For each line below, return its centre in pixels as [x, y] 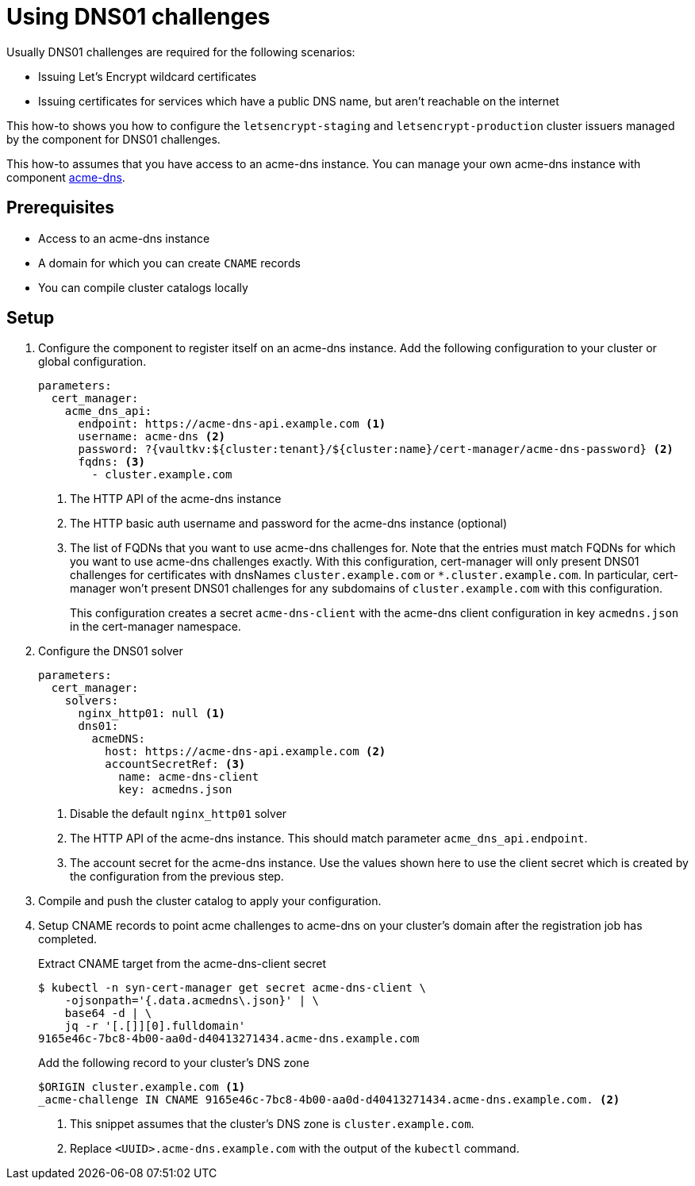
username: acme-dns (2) [152, 437]
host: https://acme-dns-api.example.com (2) [246, 752]
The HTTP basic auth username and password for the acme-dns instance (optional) [289, 524]
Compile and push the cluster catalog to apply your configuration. [210, 901]
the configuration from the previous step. [177, 877]
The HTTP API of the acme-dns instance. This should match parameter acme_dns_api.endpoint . [329, 839]
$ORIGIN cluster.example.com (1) [142, 1087]
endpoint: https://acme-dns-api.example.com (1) [232, 424]
